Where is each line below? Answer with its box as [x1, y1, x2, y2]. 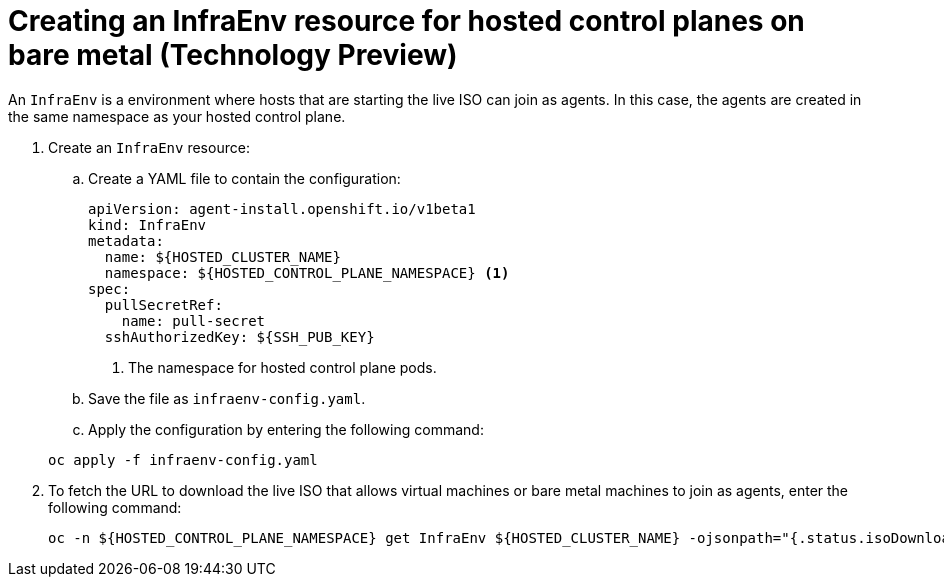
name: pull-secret [121, 312, 266, 329]
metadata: [88, 232, 164, 249]
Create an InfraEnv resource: [48, 138, 250, 156]
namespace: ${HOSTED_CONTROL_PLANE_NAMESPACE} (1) [104, 264, 510, 281]
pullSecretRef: [104, 296, 223, 313]
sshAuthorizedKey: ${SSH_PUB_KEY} [104, 328, 375, 345]
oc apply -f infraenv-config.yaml [48, 451, 318, 468]
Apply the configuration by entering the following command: [88, 420, 484, 438]
